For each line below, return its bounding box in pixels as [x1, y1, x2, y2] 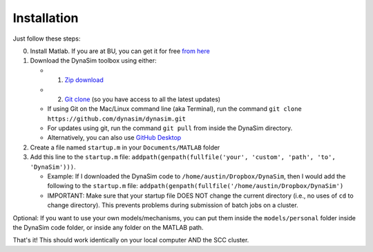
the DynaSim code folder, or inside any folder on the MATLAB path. [12, 223, 204, 231]
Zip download [64, 76, 104, 84]
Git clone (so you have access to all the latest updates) [64, 95, 221, 103]
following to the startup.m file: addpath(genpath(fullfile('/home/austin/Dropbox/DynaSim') [47, 182, 344, 190]
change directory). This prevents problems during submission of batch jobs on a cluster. [47, 201, 298, 209]
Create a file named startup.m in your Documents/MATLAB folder [30, 143, 220, 151]
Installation [12, 10, 79, 25]
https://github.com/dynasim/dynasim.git [47, 114, 186, 123]
